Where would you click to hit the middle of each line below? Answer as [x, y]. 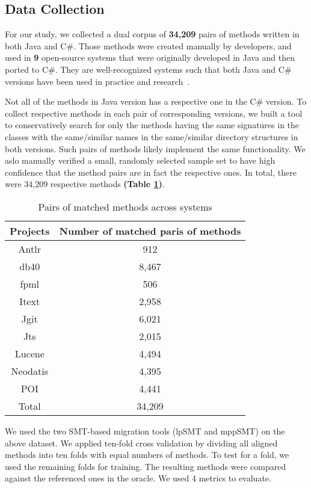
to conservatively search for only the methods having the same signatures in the [152, 125]
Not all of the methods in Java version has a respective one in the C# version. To [156, 101]
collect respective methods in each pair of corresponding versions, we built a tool [154, 113]
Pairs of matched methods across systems [125, 206]
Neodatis [29, 371]
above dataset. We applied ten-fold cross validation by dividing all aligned [141, 443]
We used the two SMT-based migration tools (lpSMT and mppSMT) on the [145, 431]
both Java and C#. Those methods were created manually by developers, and [148, 45]
